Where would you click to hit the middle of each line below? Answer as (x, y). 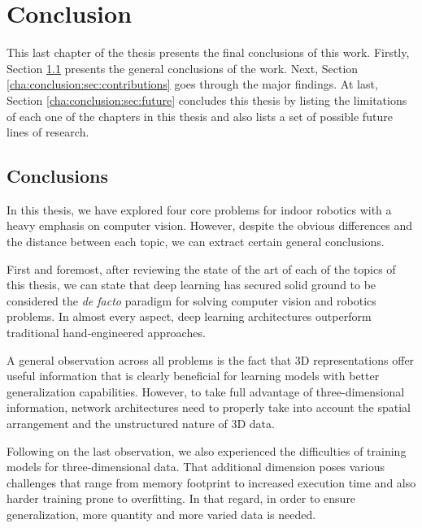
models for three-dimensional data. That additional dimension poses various (196, 467)
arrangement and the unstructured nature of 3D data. (141, 424)
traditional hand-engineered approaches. (106, 333)
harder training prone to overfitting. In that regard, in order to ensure (181, 498)
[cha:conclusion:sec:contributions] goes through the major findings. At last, (192, 84)
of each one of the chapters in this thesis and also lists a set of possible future (200, 116)
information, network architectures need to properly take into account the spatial (209, 407)
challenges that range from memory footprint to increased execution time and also (211, 482)
